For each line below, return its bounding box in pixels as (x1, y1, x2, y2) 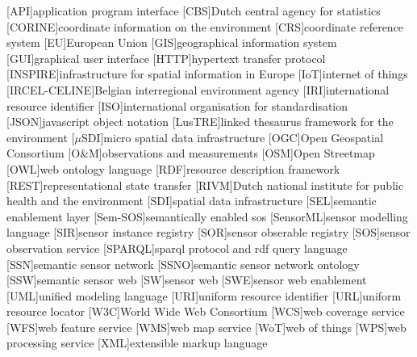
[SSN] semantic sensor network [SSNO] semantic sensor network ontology (6, 255, 360, 272)
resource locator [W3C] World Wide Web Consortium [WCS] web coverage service (6, 303, 405, 320)
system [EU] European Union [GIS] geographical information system (6, 34, 337, 51)
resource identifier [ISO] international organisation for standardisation (6, 97, 348, 114)
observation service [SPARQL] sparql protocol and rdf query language (6, 239, 348, 256)
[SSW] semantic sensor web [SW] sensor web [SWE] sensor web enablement (6, 271, 367, 288)
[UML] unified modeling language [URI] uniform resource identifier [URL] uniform (6, 287, 402, 304)
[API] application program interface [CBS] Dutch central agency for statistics (6, 2, 381, 19)
